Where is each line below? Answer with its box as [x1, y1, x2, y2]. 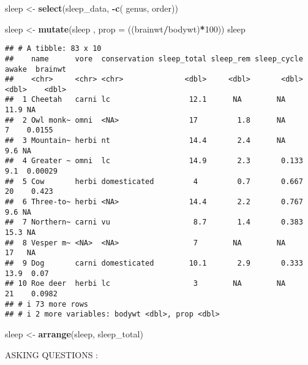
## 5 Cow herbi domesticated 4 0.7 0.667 [5, 177, 303, 186]
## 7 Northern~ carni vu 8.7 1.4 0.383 [5, 218, 303, 227]
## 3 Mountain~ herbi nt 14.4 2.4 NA [5, 136, 286, 145]
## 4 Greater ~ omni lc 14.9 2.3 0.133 [5, 156, 303, 166]
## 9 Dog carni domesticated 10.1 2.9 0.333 [5, 258, 303, 267]
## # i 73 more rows [5, 299, 89, 309]
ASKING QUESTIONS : [5, 348, 98, 361]
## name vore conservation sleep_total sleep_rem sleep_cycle [5, 54, 303, 63]
